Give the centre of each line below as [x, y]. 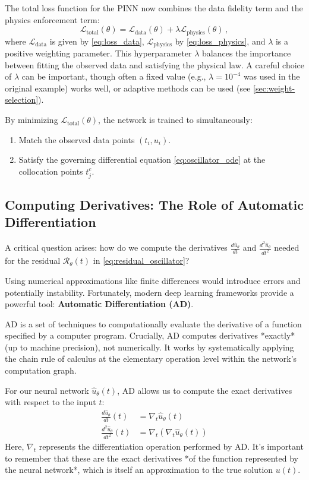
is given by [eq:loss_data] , [97, 41]
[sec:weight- [274, 88]
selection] [22, 100]
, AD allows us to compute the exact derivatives [205, 390]
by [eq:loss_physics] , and [220, 41]
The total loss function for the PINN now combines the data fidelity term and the [154, 8]
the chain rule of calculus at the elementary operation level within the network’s [151, 359]
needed [287, 247]
